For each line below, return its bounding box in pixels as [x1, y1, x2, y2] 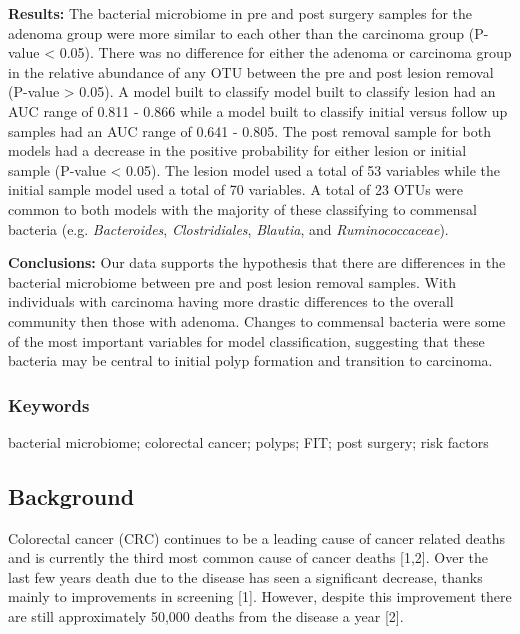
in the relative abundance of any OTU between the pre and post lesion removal [8, 61, 494, 82]
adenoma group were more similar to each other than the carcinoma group [8, 22, 465, 43]
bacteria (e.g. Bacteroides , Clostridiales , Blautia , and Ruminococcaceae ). [8, 218, 449, 239]
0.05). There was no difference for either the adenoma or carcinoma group [59, 42, 512, 63]
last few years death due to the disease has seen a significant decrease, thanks [8, 566, 483, 587]
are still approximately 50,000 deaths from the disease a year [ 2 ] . [8, 606, 404, 627]
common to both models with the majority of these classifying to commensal [8, 198, 477, 219]
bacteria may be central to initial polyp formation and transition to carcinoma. [8, 350, 493, 371]
